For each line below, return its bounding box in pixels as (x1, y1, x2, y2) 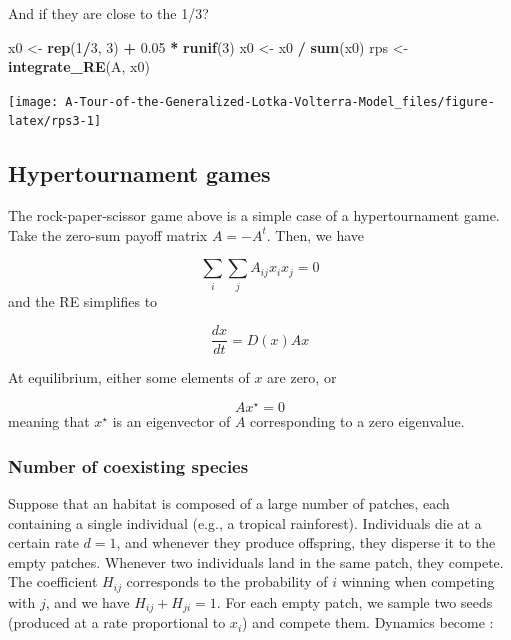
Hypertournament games (8, 158, 271, 189)
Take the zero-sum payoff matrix (8, 224, 208, 245)
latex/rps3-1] (8, 114, 102, 129)
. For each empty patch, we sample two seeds (216, 591, 493, 612)
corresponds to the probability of (126, 571, 328, 592)
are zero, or (267, 367, 337, 388)
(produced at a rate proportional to (8, 612, 226, 633)
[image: (8, 94, 59, 109)
